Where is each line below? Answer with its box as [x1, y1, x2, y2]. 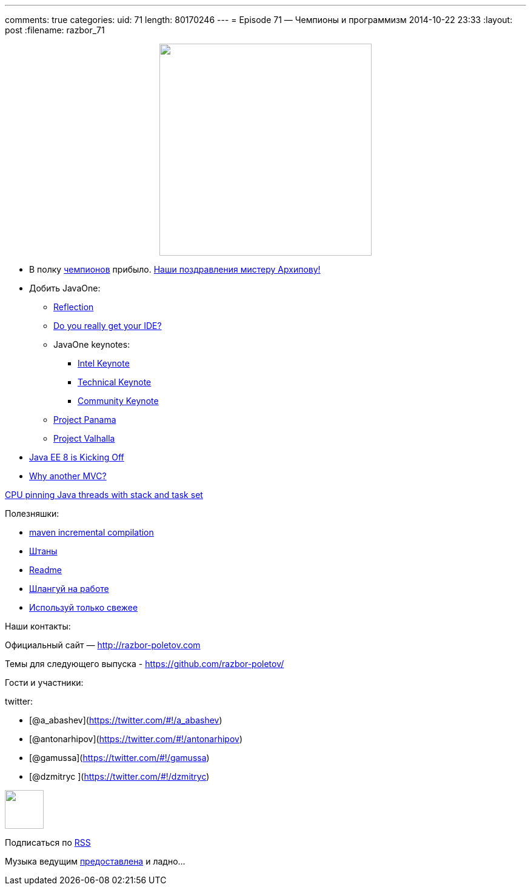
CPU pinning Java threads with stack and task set [5, 490, 203, 500]
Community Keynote [78, 396, 159, 406]
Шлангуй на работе [29, 583, 109, 594]
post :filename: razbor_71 [5, 25, 105, 35]
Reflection [53, 302, 94, 312]
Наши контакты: [5, 621, 71, 631]
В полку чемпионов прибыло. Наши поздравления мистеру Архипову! [29, 264, 321, 274]
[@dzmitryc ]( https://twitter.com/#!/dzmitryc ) [29, 771, 210, 782]
